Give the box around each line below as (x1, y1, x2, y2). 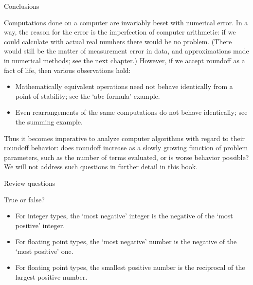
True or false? (4, 194, 45, 204)
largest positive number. (15, 272, 88, 282)
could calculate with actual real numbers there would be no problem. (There (4, 36, 232, 46)
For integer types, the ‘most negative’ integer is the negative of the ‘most (15, 211, 233, 221)
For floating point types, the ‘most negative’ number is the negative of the (15, 236, 237, 247)
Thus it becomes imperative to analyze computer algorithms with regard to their (4, 133, 245, 143)
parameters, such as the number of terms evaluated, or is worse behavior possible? (4, 152, 249, 162)
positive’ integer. (15, 220, 65, 230)
